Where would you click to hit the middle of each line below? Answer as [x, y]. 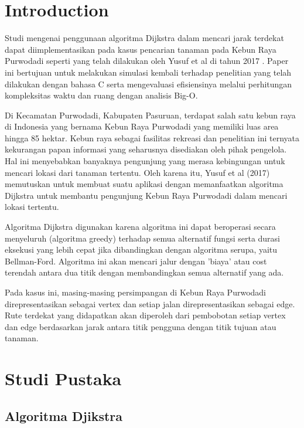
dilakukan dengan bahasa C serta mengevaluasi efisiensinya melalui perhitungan [148, 84]
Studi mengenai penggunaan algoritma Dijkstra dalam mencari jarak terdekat [144, 38]
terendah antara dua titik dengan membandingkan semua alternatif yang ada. [144, 272]
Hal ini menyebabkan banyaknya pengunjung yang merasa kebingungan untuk [145, 161]
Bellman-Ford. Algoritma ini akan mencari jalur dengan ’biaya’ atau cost [136, 261]
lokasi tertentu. [32, 207]
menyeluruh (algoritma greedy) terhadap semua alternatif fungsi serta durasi [143, 238]
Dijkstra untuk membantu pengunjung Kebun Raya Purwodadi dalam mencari [146, 195]
